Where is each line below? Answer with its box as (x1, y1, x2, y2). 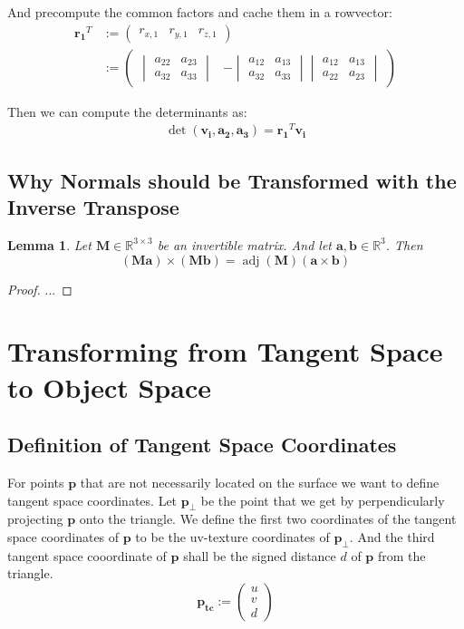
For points (7, 472, 64, 491)
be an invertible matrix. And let (157, 235, 333, 254)
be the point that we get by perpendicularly (200, 490, 445, 509)
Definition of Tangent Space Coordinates (7, 431, 397, 459)
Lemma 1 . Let (7, 235, 92, 254)
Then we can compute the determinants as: (7, 102, 247, 121)
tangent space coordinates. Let (7, 490, 178, 509)
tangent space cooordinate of (7, 546, 167, 565)
